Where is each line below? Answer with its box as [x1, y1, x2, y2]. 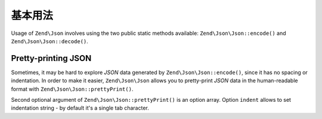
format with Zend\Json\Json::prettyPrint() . [11, 85, 134, 92]
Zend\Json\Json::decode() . [11, 37, 89, 44]
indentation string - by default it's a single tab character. [11, 104, 149, 112]
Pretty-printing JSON [11, 53, 92, 63]
